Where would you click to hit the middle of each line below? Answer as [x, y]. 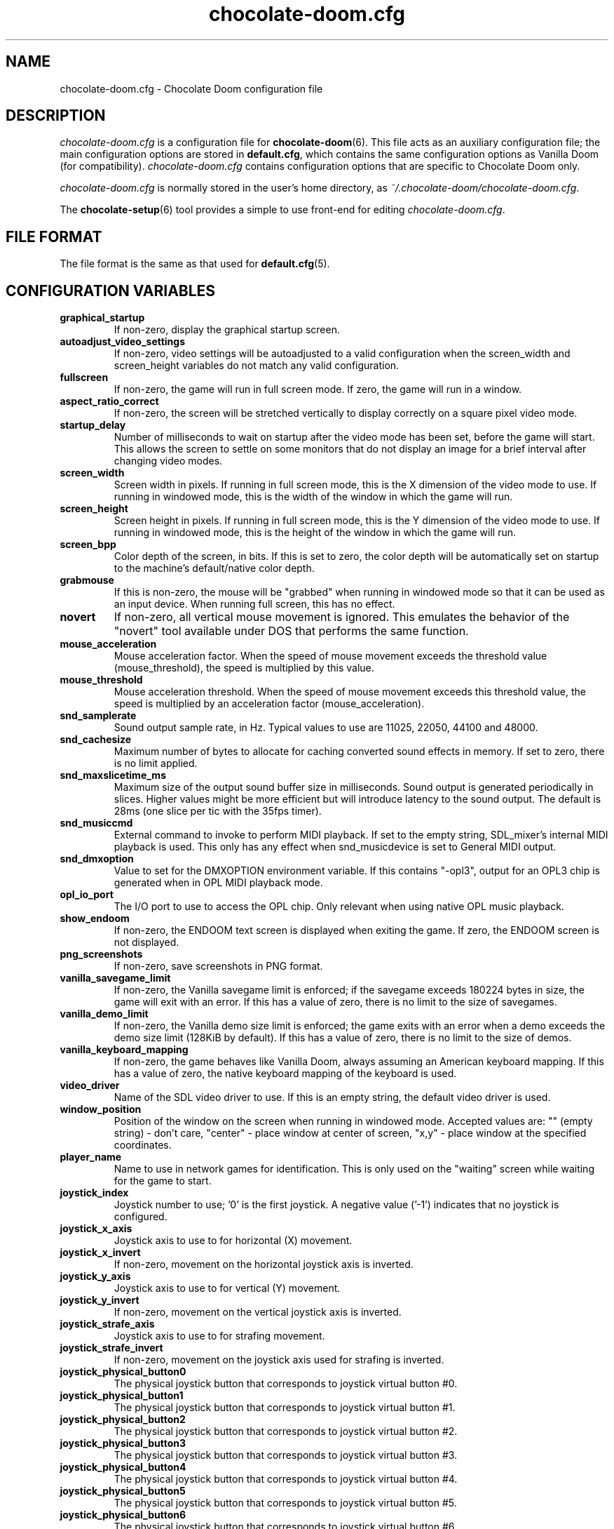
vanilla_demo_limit [104, 1014]
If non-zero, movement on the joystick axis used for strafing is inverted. [279, 1360]
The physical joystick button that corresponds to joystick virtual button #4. [286, 1479]
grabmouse [87, 580]
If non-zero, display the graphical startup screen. [227, 330]
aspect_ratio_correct [109, 401]
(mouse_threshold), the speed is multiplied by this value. [244, 668]
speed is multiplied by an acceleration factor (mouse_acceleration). [269, 704]
